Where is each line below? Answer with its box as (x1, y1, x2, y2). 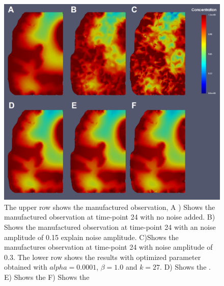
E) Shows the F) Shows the (4, 271, 90, 282)
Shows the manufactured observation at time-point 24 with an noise (4, 221, 216, 232)
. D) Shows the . (160, 261, 211, 272)
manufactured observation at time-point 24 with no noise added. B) (4, 211, 215, 222)
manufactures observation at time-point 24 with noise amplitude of (4, 242, 213, 252)
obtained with (4, 261, 47, 272)
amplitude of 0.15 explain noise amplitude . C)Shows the (4, 231, 179, 242)
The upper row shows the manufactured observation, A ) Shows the (4, 201, 215, 212)
